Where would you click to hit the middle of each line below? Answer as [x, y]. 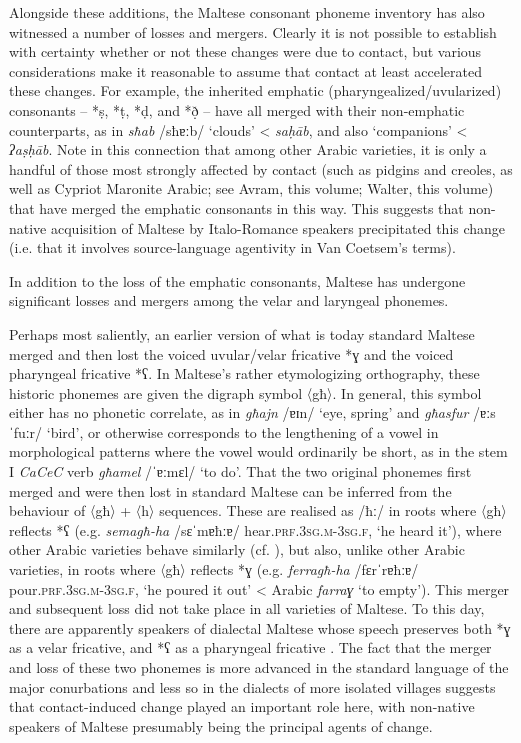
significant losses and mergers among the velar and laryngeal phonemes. [229, 300]
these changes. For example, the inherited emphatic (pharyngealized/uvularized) [255, 90]
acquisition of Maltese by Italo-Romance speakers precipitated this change [278, 227]
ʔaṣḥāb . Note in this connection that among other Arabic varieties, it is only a [248, 149]
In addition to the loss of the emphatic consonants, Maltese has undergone [237, 280]
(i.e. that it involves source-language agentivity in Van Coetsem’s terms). [232, 247]
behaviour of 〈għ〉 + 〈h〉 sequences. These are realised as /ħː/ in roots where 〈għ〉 [258, 510]
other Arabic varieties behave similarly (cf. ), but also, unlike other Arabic [237, 549]
